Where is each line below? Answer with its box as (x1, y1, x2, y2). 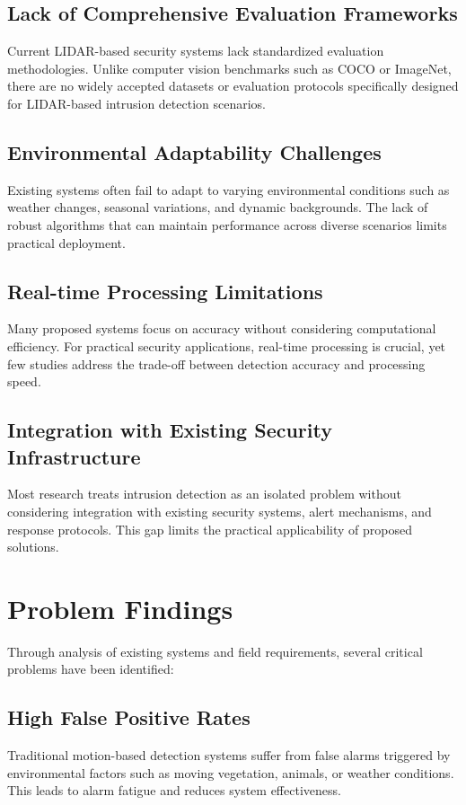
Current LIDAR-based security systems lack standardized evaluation (7, 41, 384, 60)
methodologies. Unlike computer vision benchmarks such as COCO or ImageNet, (7, 58, 452, 77)
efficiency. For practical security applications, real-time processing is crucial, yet (7, 336, 446, 355)
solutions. (7, 537, 59, 556)
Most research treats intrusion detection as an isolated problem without (7, 484, 401, 503)
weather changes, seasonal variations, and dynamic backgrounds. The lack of (7, 198, 428, 217)
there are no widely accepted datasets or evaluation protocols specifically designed (7, 76, 459, 95)
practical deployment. (7, 233, 126, 252)
